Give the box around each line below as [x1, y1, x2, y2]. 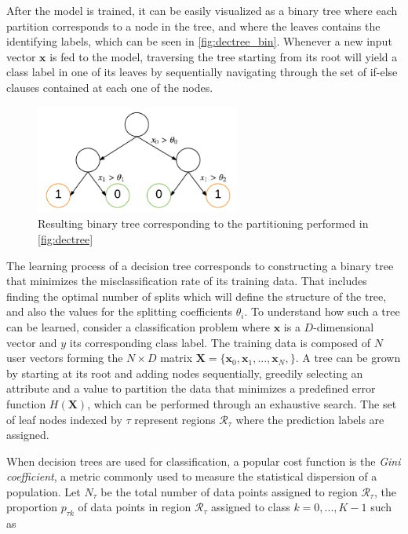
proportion [6, 499, 58, 515]
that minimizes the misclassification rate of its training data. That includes [6, 272, 367, 289]
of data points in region [78, 499, 191, 515]
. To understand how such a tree [244, 303, 400, 320]
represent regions [134, 411, 216, 427]
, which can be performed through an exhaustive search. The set [87, 395, 397, 411]
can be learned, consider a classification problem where [6, 318, 270, 335]
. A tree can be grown [295, 349, 401, 366]
